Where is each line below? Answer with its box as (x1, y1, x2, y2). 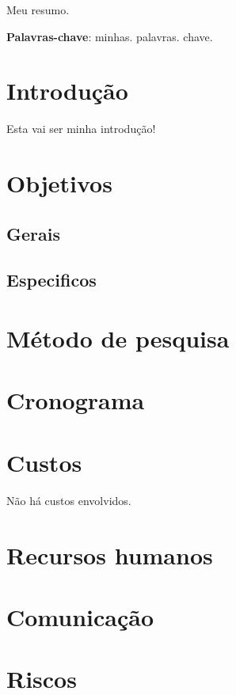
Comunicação (6, 600, 154, 632)
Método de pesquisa (6, 322, 230, 355)
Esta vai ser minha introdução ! (6, 120, 156, 137)
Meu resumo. (6, 2, 70, 17)
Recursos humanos (6, 538, 213, 571)
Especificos (6, 268, 97, 292)
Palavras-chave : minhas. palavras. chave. (6, 28, 213, 44)
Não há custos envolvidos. (6, 492, 131, 508)
